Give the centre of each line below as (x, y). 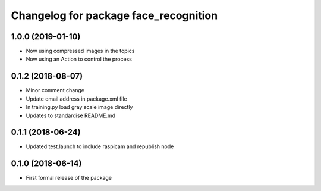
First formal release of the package (69, 178)
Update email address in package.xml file (76, 99)
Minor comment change (55, 90)
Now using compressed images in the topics (80, 51)
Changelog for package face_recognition (114, 15)
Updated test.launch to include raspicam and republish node (100, 146)
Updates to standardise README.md (71, 115)
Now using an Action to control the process (79, 59)
